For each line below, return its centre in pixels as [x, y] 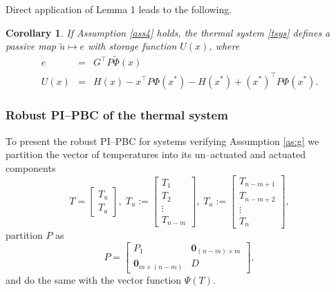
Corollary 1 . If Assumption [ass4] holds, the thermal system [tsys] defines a [168, 32]
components [31, 167]
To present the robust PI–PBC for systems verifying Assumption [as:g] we [162, 140]
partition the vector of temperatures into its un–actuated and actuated [156, 154]
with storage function [132, 46]
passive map [31, 46]
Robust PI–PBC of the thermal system [117, 115]
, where [224, 46]
